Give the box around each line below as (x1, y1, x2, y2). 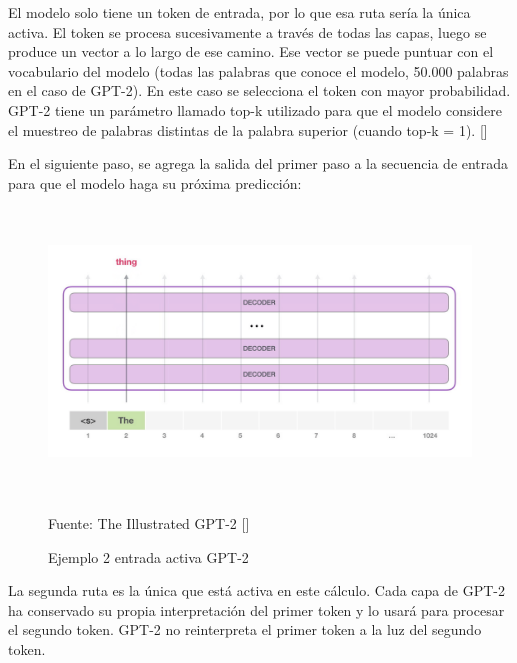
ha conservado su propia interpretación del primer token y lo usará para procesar (8, 599, 505, 620)
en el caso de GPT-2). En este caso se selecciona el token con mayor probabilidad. (8, 80, 511, 101)
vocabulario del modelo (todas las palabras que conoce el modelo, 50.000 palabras (8, 60, 509, 81)
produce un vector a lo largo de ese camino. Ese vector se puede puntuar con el (8, 41, 494, 62)
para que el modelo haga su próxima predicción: (8, 172, 302, 193)
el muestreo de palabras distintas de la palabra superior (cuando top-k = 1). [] (8, 119, 488, 140)
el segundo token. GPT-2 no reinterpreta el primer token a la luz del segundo (8, 619, 482, 640)
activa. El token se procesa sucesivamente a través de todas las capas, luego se (8, 21, 487, 42)
